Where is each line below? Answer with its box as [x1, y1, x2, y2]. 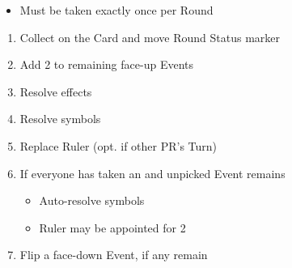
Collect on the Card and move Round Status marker [19, 28, 281, 45]
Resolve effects [19, 83, 92, 100]
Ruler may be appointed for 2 [39, 219, 186, 236]
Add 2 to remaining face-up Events [19, 56, 193, 73]
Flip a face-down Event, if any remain [19, 246, 208, 263]
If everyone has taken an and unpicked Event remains [19, 164, 286, 181]
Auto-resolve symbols [39, 192, 145, 209]
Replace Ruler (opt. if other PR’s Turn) [19, 137, 218, 154]
